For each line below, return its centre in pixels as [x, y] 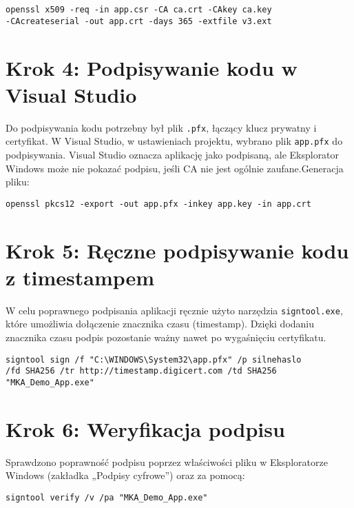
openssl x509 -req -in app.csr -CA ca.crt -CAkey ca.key [139, 10]
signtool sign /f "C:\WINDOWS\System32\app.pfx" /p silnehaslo [154, 359]
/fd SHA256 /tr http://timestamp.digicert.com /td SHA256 [141, 371]
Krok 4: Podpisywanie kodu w [152, 67]
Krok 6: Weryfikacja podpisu [145, 428]
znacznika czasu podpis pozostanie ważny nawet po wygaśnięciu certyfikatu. [166, 337]
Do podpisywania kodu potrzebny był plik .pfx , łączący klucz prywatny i [161, 127]
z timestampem [80, 277]
